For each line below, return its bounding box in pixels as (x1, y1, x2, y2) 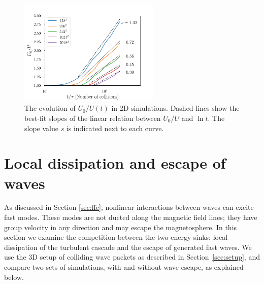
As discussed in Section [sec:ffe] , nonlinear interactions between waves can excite (4, 202, 254, 212)
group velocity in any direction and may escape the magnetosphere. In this (4, 222, 237, 232)
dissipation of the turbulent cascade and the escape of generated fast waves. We (4, 241, 252, 252)
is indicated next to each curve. (66, 122, 164, 133)
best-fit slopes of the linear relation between (24, 112, 161, 123)
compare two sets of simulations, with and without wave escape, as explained (4, 262, 244, 272)
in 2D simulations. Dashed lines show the (111, 103, 240, 113)
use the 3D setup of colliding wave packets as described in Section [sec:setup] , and (4, 251, 260, 262)
